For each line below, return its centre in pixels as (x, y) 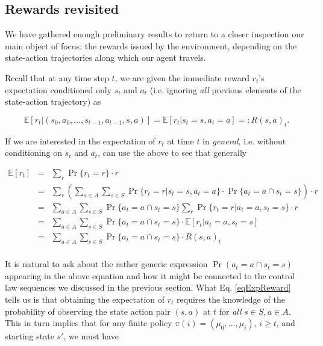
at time (180, 141)
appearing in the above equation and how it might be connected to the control (150, 275)
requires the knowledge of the (231, 299)
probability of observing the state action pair (88, 311)
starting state (30, 336)
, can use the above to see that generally (172, 153)
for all (230, 311)
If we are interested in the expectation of (80, 141)
